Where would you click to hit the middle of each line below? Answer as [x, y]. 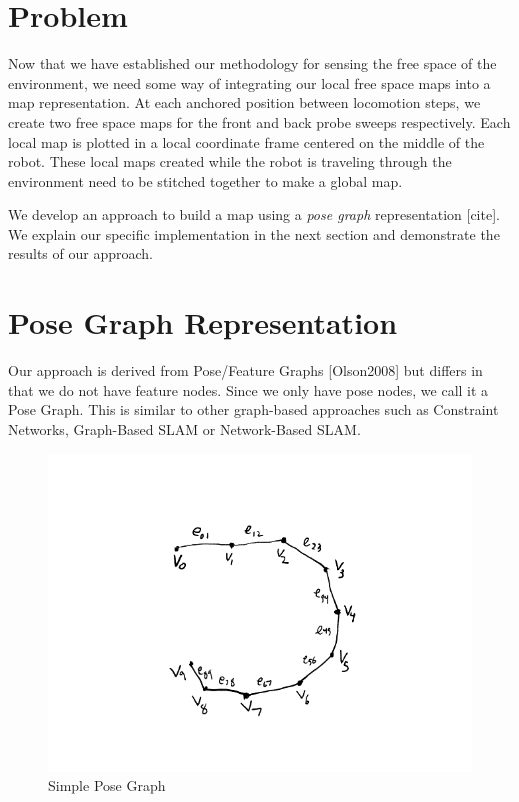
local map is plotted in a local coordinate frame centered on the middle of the [246, 141]
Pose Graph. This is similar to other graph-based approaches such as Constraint [253, 409]
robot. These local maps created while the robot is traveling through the [230, 161]
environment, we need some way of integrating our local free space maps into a [249, 82]
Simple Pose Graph [107, 785]
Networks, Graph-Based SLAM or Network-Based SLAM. [184, 428]
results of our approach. [80, 253]
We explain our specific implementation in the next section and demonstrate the [254, 233]
